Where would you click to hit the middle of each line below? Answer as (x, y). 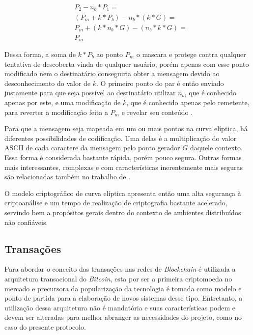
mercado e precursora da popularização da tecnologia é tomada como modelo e (123, 288)
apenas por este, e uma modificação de (63, 102)
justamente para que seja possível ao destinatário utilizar (90, 93)
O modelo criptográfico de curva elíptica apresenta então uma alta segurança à (123, 193)
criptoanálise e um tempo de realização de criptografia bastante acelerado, (116, 203)
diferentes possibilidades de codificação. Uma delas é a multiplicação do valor (121, 138)
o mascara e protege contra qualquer (191, 54)
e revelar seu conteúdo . (157, 112)
